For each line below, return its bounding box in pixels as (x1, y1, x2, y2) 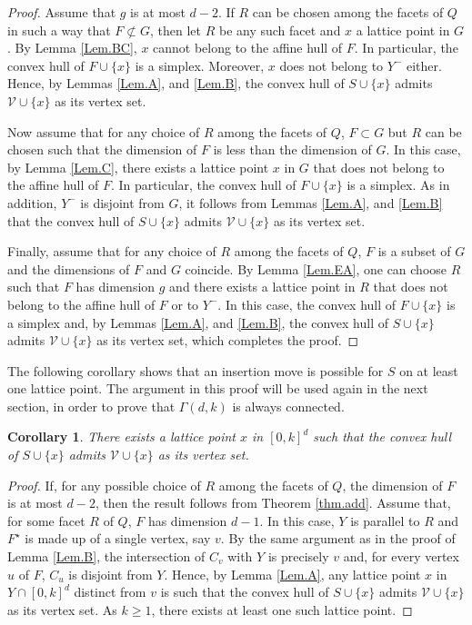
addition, (7, 193, 57, 212)
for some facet (7, 511, 85, 530)
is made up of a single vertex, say (25, 529, 211, 548)
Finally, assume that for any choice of (7, 242, 216, 261)
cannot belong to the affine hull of (153, 38, 343, 57)
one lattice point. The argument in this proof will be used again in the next (7, 379, 428, 398)
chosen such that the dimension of (7, 140, 197, 159)
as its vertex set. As (7, 600, 117, 619)
